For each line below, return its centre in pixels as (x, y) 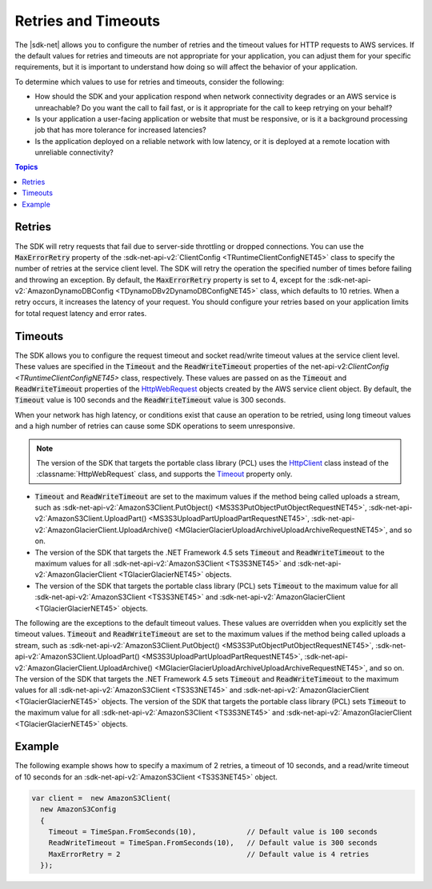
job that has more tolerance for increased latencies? (121, 130)
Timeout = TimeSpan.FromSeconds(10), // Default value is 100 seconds (213, 831)
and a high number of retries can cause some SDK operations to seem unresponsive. (155, 426)
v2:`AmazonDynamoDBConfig (64, 291)
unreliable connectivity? (74, 153)
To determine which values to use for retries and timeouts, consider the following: (149, 82)
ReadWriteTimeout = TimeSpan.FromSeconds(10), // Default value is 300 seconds (213, 843)
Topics (26, 167)
